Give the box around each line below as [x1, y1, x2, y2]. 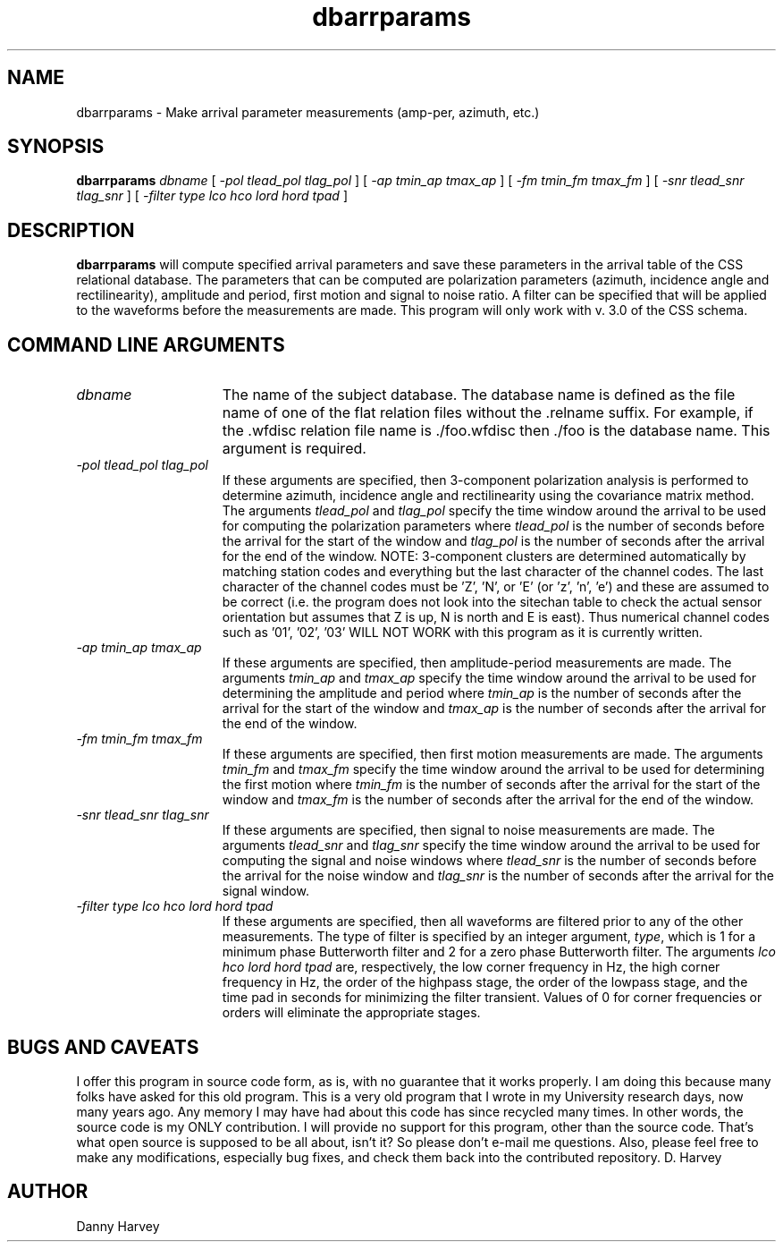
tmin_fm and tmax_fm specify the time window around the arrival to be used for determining [222, 761, 765, 777]
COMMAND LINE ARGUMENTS [7, 333, 285, 356]
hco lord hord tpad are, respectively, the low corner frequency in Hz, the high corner [222, 959, 720, 975]
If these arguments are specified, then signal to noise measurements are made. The [222, 822, 715, 838]
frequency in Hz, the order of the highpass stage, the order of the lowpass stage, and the [222, 974, 748, 990]
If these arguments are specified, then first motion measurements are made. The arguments [222, 746, 763, 762]
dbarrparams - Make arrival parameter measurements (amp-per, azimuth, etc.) [76, 104, 540, 120]
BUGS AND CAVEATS [7, 1035, 199, 1058]
